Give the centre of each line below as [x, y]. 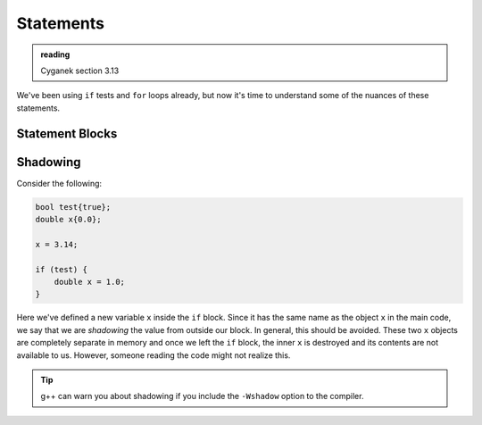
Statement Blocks [67, 133]
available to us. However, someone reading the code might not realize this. [154, 355]
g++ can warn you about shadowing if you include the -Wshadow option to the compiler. [202, 396]
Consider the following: [59, 183]
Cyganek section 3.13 [80, 71]
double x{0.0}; [68, 220]
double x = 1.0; [89, 282]
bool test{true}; [73, 207]
